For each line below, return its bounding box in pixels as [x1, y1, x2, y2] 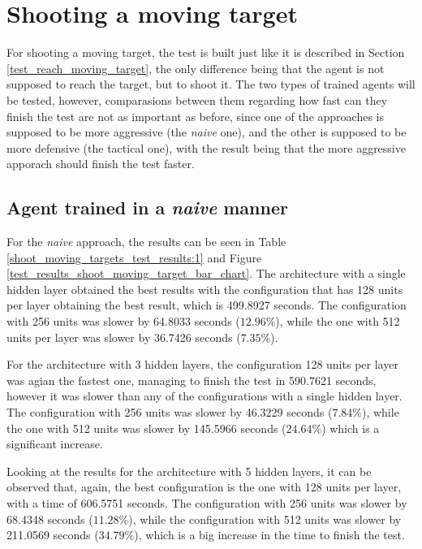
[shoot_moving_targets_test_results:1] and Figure [6, 249, 262, 266]
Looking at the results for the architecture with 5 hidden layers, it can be [6, 462, 372, 479]
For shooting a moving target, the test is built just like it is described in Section [6, 44, 405, 61]
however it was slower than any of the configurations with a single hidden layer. [6, 387, 403, 404]
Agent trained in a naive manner [6, 195, 288, 220]
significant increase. [6, 435, 103, 452]
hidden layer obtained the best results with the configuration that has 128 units [6, 280, 403, 297]
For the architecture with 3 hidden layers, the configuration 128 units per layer [6, 356, 398, 373]
